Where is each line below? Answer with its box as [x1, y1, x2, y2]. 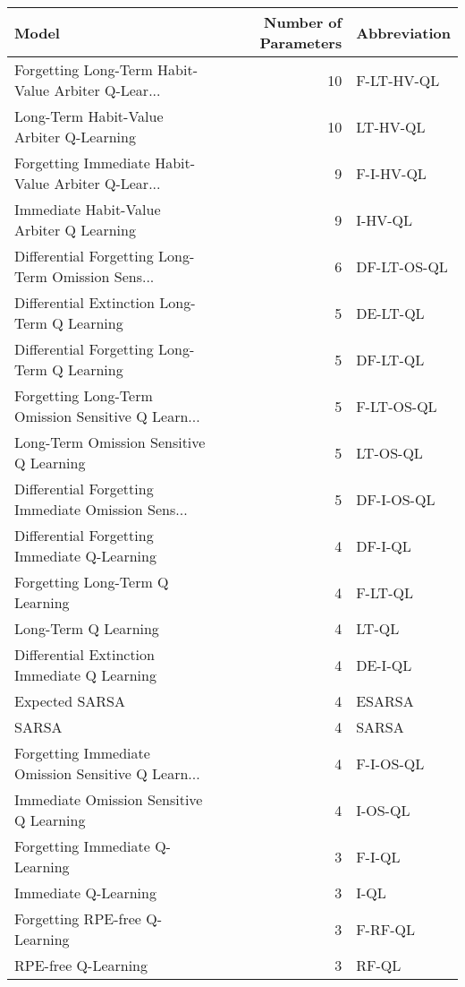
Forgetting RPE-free [14, 908, 141, 929]
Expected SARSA [14, 691, 126, 711]
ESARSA [356, 691, 414, 711]
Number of [264, 12, 342, 32]
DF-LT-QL [356, 348, 425, 370]
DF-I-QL [356, 535, 411, 556]
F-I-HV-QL [356, 162, 427, 184]
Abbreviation [356, 21, 451, 43]
